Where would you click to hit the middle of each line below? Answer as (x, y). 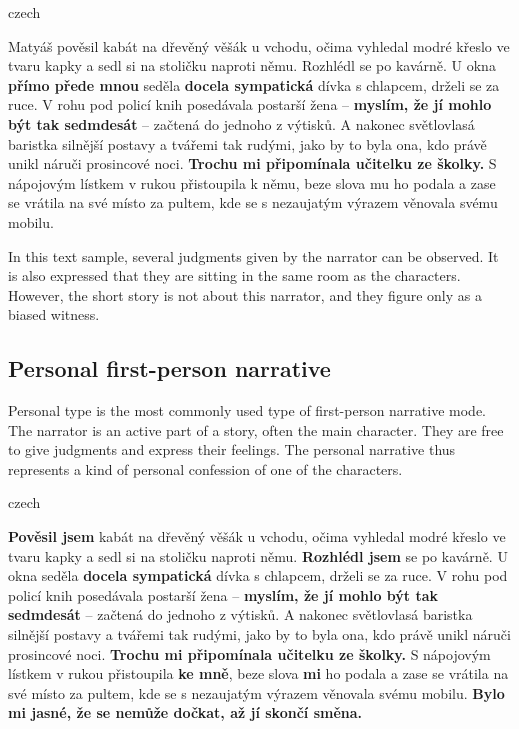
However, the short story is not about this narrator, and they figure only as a (245, 294)
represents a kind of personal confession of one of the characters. (205, 468)
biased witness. (54, 314)
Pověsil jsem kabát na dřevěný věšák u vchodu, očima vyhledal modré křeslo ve (257, 536)
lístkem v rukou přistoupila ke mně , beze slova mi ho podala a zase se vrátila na (258, 673)
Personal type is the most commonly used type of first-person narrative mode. (247, 410)
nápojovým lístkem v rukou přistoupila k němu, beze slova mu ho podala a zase (252, 182)
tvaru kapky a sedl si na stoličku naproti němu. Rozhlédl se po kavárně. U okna (252, 65)
